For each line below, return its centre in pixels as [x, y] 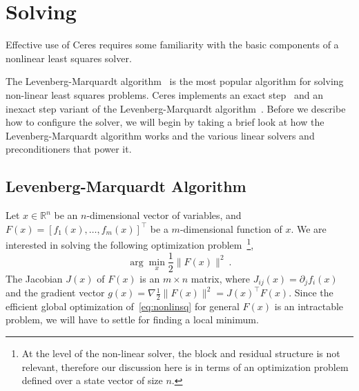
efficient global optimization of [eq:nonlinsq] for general [123, 306]
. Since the [311, 293]
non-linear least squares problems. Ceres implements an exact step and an [164, 94]
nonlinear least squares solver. [69, 58]
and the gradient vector [55, 293]
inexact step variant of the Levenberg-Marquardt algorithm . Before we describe [176, 108]
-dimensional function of [231, 228]
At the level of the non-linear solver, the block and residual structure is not [181, 353]
